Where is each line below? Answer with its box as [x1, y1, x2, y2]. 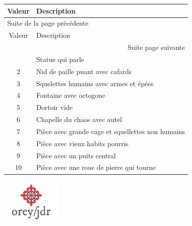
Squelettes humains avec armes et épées [36, 78, 154, 88]
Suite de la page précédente [7, 18, 89, 28]
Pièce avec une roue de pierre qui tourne [36, 162, 156, 172]
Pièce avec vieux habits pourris [36, 138, 129, 148]
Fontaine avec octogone [36, 90, 105, 100]
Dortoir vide [36, 102, 73, 112]
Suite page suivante [128, 42, 185, 52]
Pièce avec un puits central [36, 150, 116, 160]
